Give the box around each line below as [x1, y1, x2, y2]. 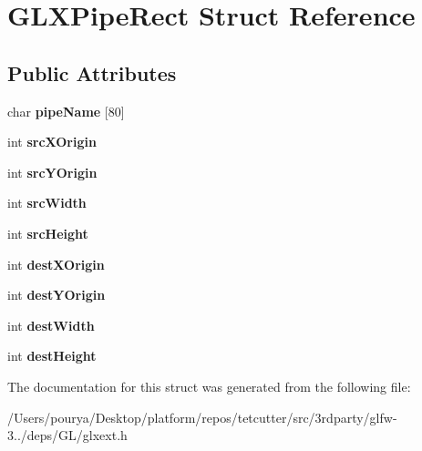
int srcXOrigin [7, 132, 97, 151]
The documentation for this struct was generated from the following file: [7, 376, 411, 395]
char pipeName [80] [7, 101, 125, 120]
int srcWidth [7, 193, 87, 212]
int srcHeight [7, 223, 88, 242]
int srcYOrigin [7, 162, 98, 181]
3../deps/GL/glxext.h [7, 425, 128, 445]
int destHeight [7, 346, 97, 365]
